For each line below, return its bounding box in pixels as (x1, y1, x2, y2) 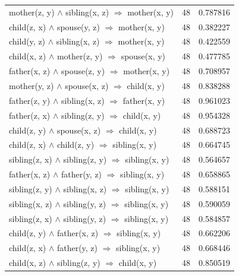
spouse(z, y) (61, 65, 105, 77)
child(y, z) (9, 35, 46, 47)
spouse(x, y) (121, 50, 166, 62)
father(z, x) (9, 109, 51, 121)
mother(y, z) (9, 79, 54, 91)
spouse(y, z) (56, 20, 100, 33)
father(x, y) (122, 94, 165, 106)
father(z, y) (9, 94, 51, 106)
